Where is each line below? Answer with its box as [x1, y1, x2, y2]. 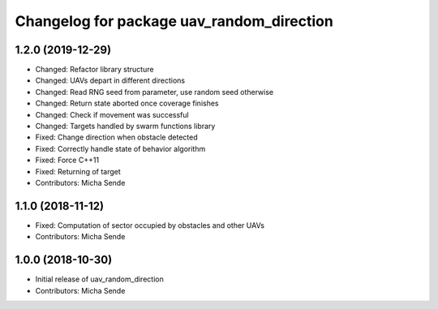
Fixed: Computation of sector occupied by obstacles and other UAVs [35, 220, 265, 230]
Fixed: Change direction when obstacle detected [35, 132, 198, 142]
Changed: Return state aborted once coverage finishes [35, 98, 219, 109]
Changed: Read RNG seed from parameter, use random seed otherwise [35, 87, 274, 97]
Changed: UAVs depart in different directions [35, 75, 186, 85]
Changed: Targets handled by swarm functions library [35, 122, 216, 131]
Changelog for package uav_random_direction [15, 12, 334, 30]
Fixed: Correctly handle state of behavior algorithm [35, 144, 206, 153]
